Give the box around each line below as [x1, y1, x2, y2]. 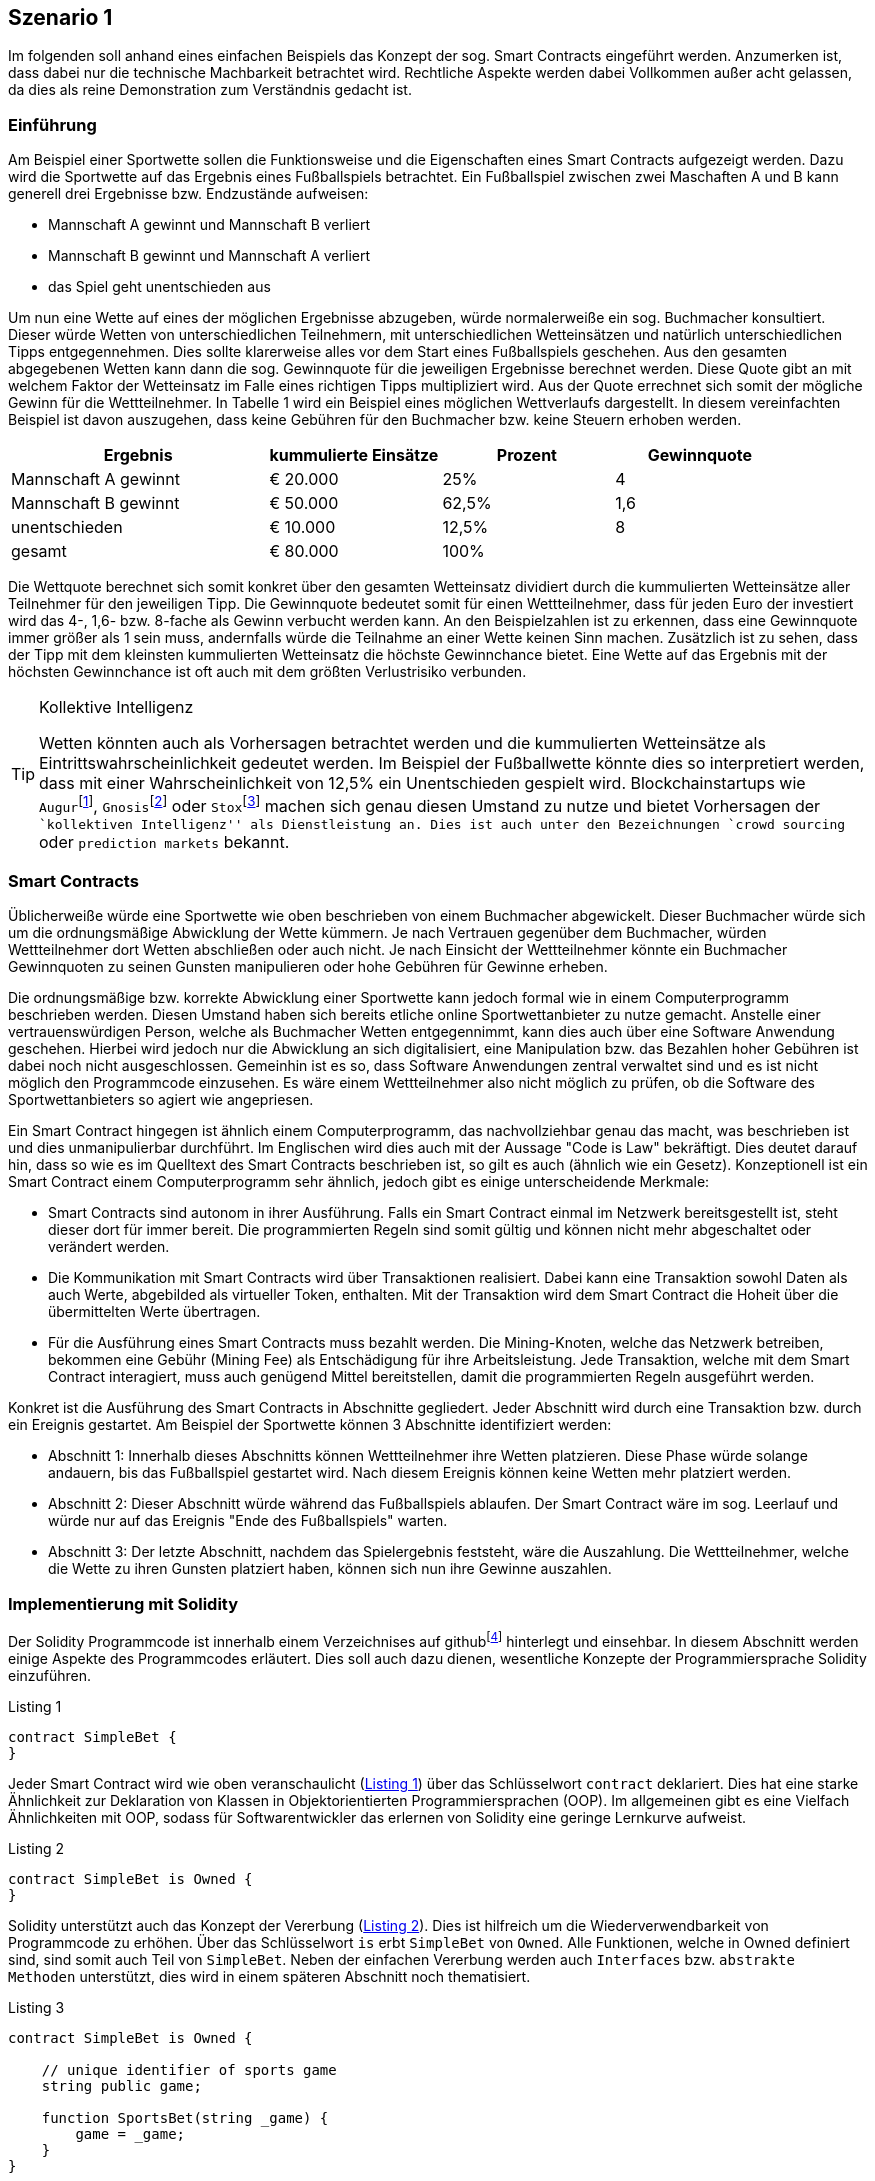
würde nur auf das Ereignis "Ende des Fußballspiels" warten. [48, 1512, 448, 1530]
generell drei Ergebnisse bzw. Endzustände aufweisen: [8, 185, 369, 203]
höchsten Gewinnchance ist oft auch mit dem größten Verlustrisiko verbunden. [8, 663, 527, 681]
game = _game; [75, 2125, 186, 2142]
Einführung [8, 114, 97, 135]
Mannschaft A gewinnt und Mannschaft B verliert [48, 216, 371, 234]
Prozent [496, 445, 557, 466]
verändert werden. [48, 1238, 170, 1256]
